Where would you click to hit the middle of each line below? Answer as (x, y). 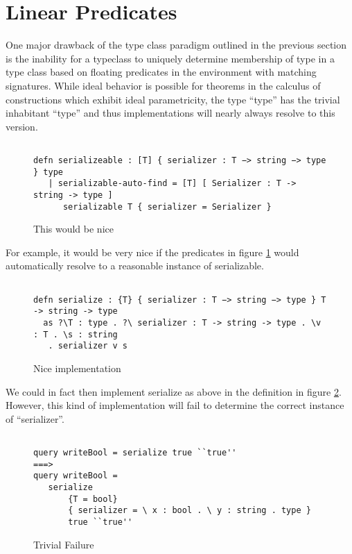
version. (22, 126)
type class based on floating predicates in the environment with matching (161, 72)
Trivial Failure (64, 544)
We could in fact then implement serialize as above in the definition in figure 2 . (174, 391)
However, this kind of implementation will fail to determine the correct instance (175, 405)
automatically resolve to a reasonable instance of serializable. (135, 266)
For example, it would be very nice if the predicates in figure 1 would (152, 252)
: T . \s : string (76, 334)
